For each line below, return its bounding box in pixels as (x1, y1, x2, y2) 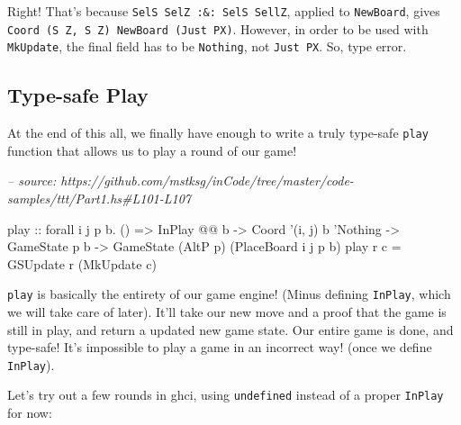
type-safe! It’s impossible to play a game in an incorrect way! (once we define (7, 338, 432, 357)
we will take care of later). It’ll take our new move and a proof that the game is (7, 303, 447, 321)
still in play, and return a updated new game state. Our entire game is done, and (7, 320, 454, 339)
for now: (7, 403, 52, 422)
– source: (7, 171, 57, 190)
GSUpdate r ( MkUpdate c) (7, 254, 157, 273)
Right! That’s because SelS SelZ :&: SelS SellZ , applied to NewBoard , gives (7, 2, 440, 20)
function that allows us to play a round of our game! (7, 140, 297, 159)
